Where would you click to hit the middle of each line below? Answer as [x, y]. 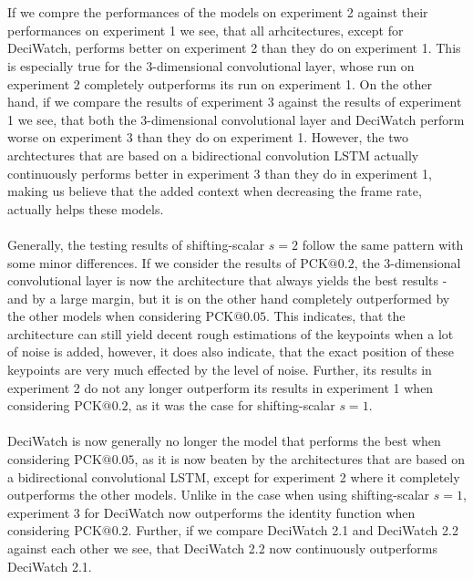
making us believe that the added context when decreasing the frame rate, [215, 191]
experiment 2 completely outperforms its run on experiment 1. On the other [220, 83]
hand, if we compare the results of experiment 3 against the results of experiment [235, 102]
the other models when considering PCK [121, 316]
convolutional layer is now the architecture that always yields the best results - [227, 280]
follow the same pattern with [383, 244]
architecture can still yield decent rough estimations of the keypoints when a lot [231, 333]
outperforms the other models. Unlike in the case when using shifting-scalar [219, 495]
